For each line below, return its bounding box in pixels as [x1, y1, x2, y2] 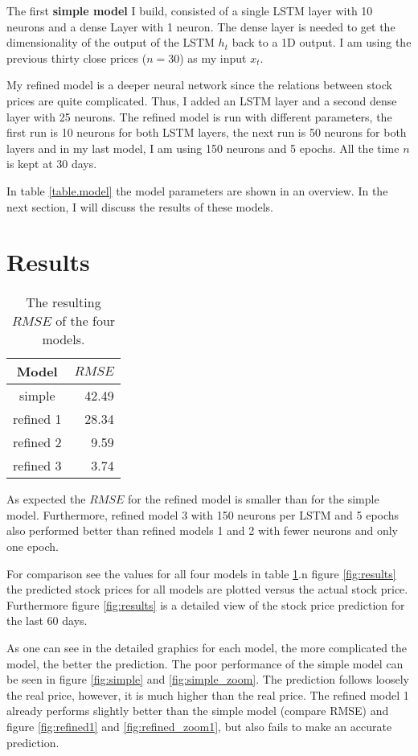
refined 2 [13, 433, 62, 452]
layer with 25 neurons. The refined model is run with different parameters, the [6, 108, 392, 125]
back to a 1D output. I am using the [232, 34, 412, 51]
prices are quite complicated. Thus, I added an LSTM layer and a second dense [6, 92, 397, 109]
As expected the [6, 491, 86, 507]
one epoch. [6, 538, 59, 555]
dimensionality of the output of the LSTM [6, 34, 215, 51]
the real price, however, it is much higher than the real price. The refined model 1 [6, 686, 409, 703]
